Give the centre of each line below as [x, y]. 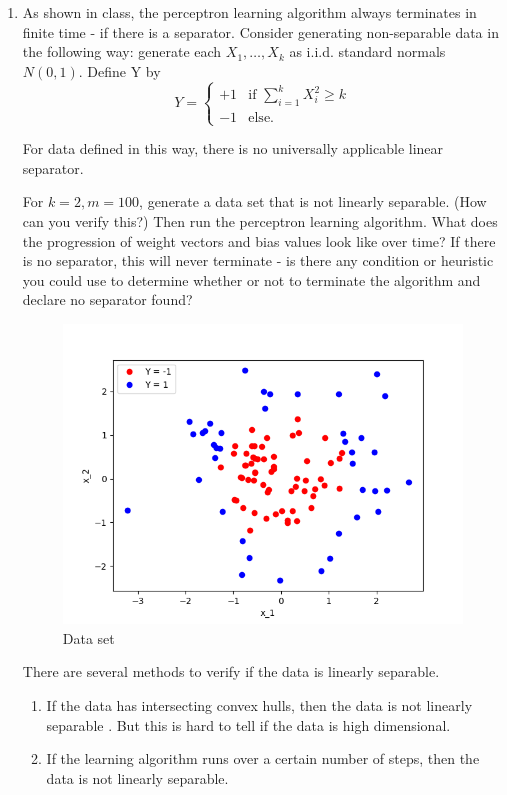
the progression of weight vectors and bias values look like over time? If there [259, 240]
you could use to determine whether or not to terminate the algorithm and [251, 279]
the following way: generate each [122, 51]
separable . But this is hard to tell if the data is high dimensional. [248, 724]
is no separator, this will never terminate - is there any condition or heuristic [258, 260]
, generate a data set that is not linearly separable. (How [313, 201]
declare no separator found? [107, 299]
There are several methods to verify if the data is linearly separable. [231, 671]
